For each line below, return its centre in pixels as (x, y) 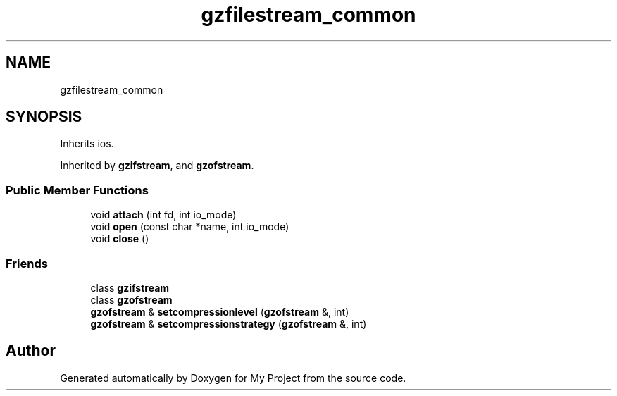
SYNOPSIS (44, 117)
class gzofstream (131, 299)
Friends (27, 263)
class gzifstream (130, 287)
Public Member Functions (77, 190)
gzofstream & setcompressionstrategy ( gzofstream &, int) (229, 323)
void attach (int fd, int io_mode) (163, 215)
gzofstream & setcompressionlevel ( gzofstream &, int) (220, 311)
